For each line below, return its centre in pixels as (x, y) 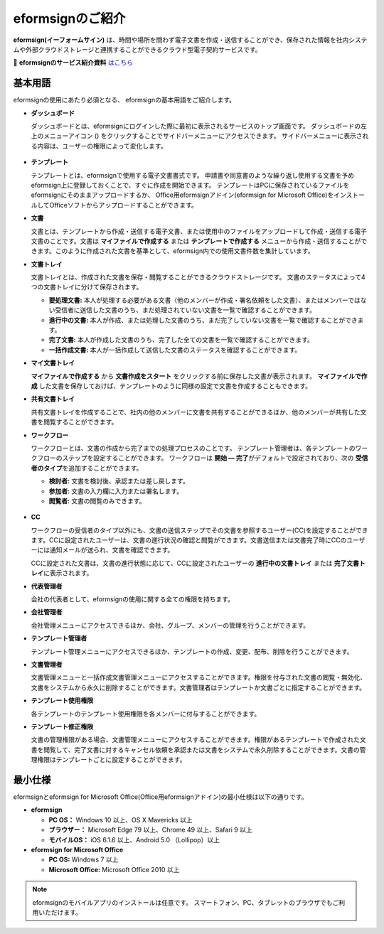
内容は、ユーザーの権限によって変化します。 (102, 146)
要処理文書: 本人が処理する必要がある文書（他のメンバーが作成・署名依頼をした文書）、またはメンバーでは (204, 300)
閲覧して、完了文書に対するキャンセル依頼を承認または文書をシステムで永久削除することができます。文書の (202, 749)
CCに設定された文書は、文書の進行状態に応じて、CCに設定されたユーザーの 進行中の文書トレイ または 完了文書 (195, 563)
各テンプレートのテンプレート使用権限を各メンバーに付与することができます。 (146, 714)
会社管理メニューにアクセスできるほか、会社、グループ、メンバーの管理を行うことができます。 (170, 625)
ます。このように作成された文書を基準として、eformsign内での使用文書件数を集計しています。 (175, 251)
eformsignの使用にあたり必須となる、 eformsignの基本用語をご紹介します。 (124, 100)
